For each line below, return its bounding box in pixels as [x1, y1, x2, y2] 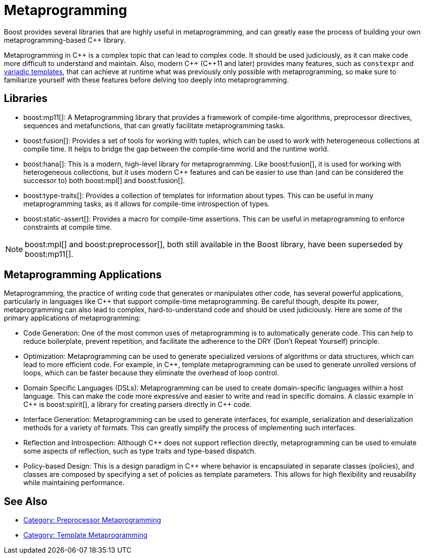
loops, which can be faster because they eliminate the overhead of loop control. [23, 369, 279, 377]
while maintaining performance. [23, 478, 125, 487]
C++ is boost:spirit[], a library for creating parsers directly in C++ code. [23, 400, 252, 409]
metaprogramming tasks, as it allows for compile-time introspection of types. [23, 199, 270, 208]
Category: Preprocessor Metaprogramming [23, 516, 161, 524]
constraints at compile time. [23, 222, 112, 231]
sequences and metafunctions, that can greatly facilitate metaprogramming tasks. [23, 121, 286, 130]
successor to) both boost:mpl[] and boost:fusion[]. [23, 176, 185, 185]
